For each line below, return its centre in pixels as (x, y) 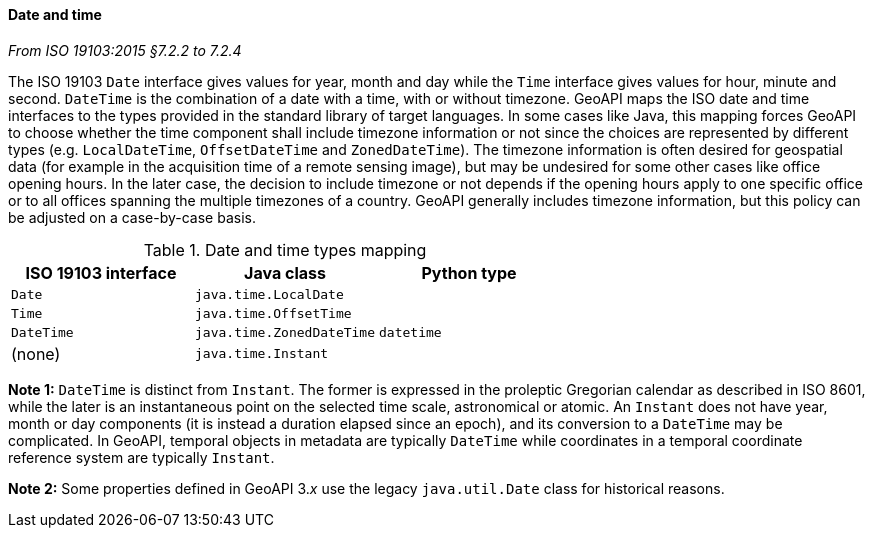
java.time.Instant (262, 354)
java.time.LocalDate (269, 294)
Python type (469, 272)
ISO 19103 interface (101, 272)
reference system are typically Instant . (141, 457)
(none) (36, 353)
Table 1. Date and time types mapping (285, 249)
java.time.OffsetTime (273, 313)
